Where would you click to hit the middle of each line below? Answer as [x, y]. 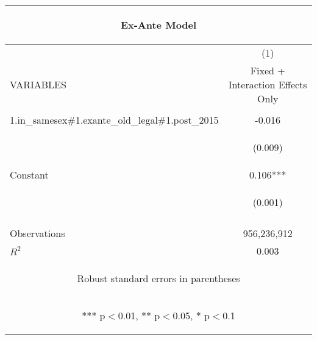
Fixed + [268, 70]
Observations [37, 233]
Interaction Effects [268, 84]
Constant [29, 175]
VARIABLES [38, 84]
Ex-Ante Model [158, 25]
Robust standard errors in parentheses [158, 278]
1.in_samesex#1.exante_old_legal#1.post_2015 [114, 120]
